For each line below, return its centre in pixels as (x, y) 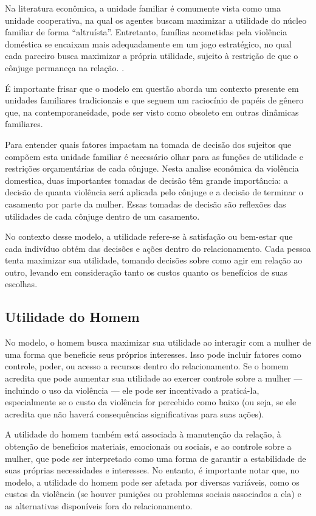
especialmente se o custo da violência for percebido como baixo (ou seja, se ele (151, 402)
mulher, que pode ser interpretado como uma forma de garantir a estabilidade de (156, 458)
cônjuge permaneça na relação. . (65, 67)
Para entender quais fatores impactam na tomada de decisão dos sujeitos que (148, 144)
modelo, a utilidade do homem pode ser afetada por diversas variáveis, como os (152, 482)
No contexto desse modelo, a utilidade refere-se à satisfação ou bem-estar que (149, 236)
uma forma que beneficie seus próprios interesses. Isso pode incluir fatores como (153, 354)
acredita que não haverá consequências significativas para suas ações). (135, 413)
